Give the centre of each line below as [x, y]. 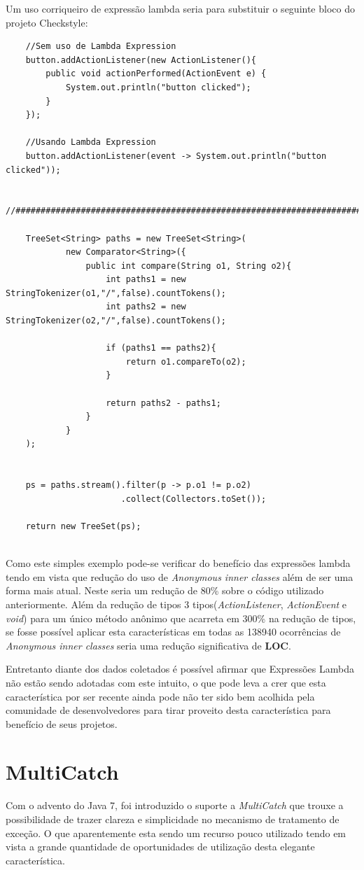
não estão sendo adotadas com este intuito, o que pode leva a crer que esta [166, 682]
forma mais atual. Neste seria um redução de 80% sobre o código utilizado [165, 590]
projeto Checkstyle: [47, 22]
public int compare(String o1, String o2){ [189, 266]
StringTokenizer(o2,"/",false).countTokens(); [116, 321]
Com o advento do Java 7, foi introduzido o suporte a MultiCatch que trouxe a [175, 805]
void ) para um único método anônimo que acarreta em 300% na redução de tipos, [181, 618]
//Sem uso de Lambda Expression [101, 47]
